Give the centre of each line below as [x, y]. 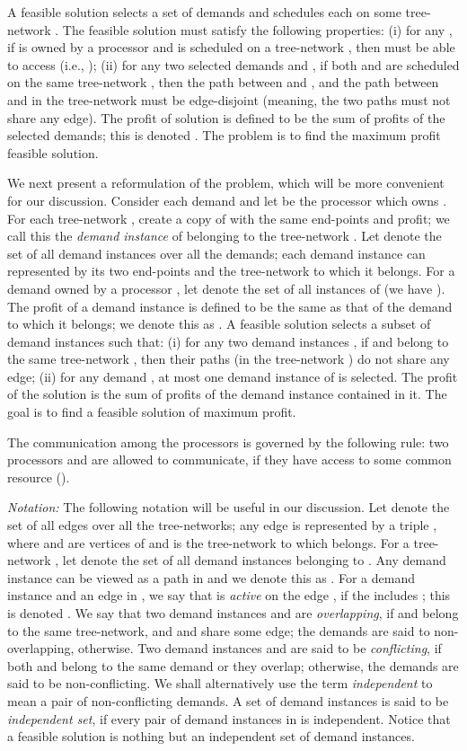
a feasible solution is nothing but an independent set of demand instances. [211, 736]
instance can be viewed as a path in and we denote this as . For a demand [211, 577]
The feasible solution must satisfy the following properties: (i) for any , [257, 29]
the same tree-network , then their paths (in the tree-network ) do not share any [229, 359]
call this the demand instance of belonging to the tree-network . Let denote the [225, 236]
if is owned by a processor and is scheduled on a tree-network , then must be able [231, 47]
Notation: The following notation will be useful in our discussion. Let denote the [229, 507]
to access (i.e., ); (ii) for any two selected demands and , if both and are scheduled [233, 64]
